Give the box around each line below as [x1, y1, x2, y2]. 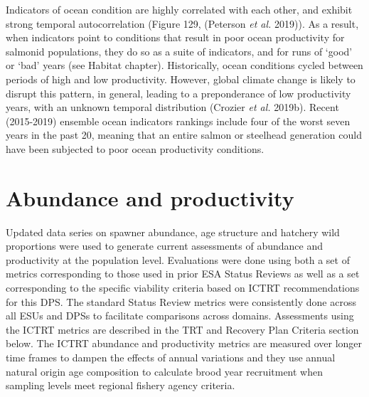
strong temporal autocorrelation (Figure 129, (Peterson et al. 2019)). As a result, [6, 16, 359, 31]
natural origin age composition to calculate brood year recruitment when [6, 364, 323, 379]
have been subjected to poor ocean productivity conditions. [6, 141, 264, 156]
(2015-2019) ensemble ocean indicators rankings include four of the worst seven [6, 113, 351, 128]
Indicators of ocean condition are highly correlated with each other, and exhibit [6, 2, 353, 16]
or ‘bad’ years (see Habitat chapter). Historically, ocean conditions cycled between [6, 58, 363, 73]
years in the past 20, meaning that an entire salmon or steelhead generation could [6, 127, 362, 142]
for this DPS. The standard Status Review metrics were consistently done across [6, 294, 356, 309]
